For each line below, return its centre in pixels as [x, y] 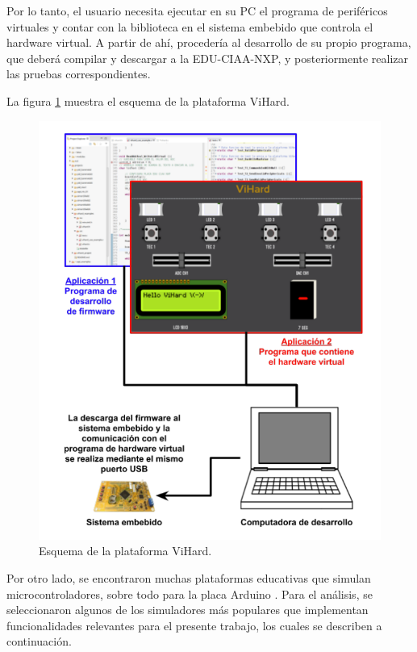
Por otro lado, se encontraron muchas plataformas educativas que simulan [189, 578]
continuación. [39, 641]
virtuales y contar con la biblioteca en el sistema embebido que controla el [190, 26]
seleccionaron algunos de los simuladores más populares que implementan [188, 610]
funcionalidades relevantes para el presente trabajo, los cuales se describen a [194, 625]
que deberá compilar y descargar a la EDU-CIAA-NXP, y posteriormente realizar [208, 58]
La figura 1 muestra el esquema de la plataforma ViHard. [148, 100]
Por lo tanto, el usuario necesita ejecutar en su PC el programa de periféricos [197, 10]
